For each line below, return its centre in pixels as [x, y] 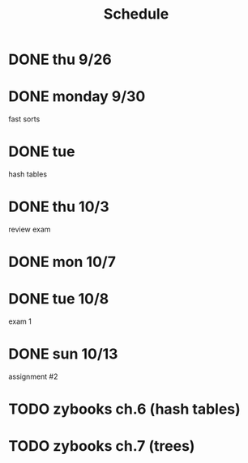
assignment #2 [33, 376]
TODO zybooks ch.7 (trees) [102, 446]
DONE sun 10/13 [63, 354]
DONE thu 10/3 [59, 207]
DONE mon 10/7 [62, 262]
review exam [30, 229]
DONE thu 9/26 [60, 59]
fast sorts [24, 119]
